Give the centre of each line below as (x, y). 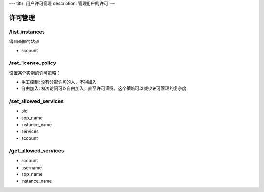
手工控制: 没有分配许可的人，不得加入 (59, 82)
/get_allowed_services (36, 150)
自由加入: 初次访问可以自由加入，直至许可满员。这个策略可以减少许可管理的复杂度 (104, 88)
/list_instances (27, 32)
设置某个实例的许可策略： (35, 73)
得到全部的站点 (24, 42)
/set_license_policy (33, 63)
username (31, 167)
